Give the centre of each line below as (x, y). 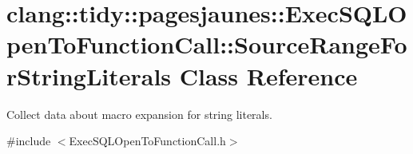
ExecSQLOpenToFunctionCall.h (147, 141)
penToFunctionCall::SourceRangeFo (207, 44)
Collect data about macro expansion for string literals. (139, 114)
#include (29, 141)
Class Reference (268, 75)
